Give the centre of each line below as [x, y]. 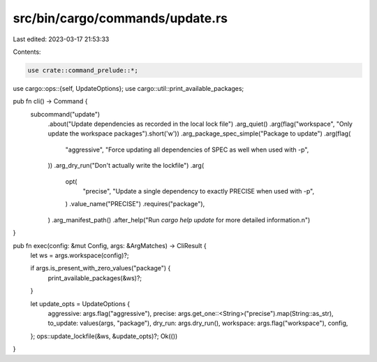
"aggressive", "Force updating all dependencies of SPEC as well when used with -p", [187, 150]
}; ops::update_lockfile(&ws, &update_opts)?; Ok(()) [104, 336]
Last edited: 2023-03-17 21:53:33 [61, 39]
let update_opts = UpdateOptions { [80, 303]
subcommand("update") [65, 114]
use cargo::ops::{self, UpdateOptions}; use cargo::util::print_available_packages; [128, 88]
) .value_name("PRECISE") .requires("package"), [135, 204]
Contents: [27, 52]
